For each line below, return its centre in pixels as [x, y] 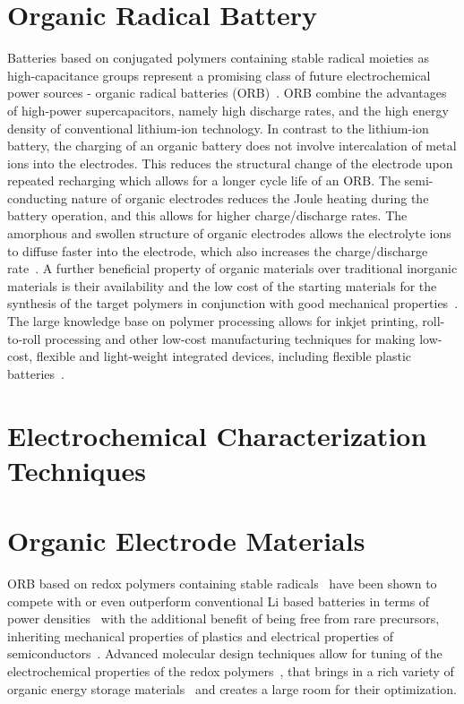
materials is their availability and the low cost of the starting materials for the [222, 285]
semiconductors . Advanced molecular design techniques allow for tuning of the [225, 653]
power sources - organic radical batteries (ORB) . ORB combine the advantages [227, 93]
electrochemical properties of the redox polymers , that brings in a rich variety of [231, 671]
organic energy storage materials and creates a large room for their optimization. [232, 688]
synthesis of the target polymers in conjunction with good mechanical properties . [233, 303]
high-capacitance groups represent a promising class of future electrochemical [219, 75]
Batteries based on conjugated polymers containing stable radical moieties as [218, 58]
